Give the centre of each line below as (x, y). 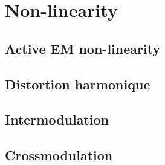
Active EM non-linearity (83, 48)
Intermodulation (57, 119)
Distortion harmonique (78, 84)
